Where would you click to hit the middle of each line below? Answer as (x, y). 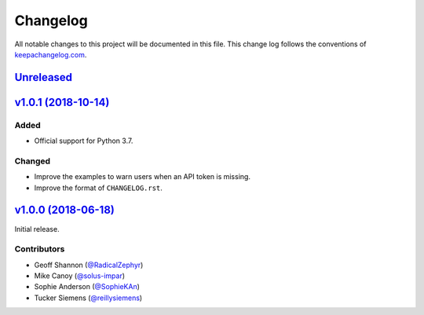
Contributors (40, 249)
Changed (33, 161)
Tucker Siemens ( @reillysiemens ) (88, 298)
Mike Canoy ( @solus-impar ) (80, 276)
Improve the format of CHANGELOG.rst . (98, 188)
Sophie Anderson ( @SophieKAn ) (87, 287)
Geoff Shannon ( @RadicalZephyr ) (89, 265)
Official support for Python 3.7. (84, 141)
